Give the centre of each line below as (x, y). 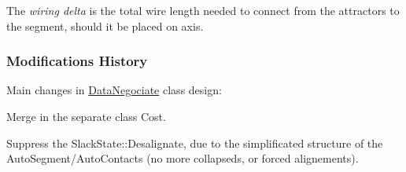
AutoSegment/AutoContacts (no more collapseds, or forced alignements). (183, 158)
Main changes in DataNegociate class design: (114, 90)
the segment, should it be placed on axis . (105, 26)
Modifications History (77, 61)
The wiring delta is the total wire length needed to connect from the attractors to (203, 10)
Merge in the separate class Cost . (86, 116)
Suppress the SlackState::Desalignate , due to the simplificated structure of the (195, 143)
